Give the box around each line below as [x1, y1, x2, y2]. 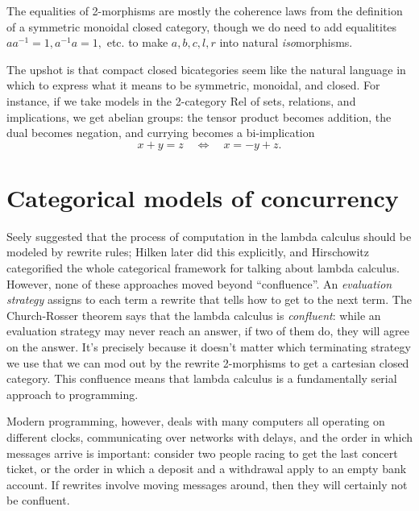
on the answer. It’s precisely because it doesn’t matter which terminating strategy [6, 339, 411, 355]
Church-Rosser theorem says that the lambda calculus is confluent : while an [6, 306, 381, 323]
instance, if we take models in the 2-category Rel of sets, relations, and [6, 92, 356, 109]
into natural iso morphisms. [219, 34, 353, 51]
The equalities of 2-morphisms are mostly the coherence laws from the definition [6, 2, 403, 19]
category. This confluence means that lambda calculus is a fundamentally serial [6, 370, 397, 387]
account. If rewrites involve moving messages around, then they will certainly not [6, 476, 408, 492]
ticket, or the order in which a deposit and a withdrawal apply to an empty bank [6, 460, 407, 477]
